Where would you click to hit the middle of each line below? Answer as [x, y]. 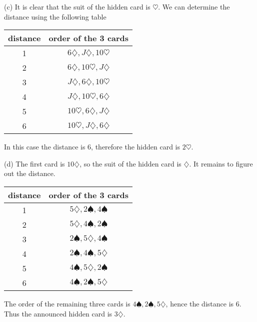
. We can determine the [194, 7]
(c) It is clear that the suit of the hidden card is [77, 7]
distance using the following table [55, 16]
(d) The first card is [34, 163]
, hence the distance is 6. [203, 303]
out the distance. [30, 173]
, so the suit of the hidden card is [130, 163]
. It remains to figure [221, 163]
